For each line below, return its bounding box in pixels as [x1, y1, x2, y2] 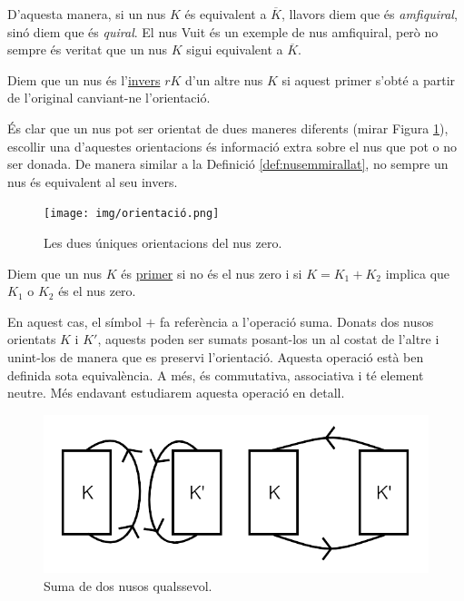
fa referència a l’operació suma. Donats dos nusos [160, 311, 434, 330]
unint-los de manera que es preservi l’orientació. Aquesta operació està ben [7, 347, 424, 366]
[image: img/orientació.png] [44, 207, 220, 221]
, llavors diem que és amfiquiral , [281, 5, 458, 23]
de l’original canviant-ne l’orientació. [7, 88, 211, 107]
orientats [7, 330, 56, 349]
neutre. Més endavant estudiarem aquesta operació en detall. [7, 383, 345, 402]
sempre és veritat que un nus [7, 40, 168, 59]
